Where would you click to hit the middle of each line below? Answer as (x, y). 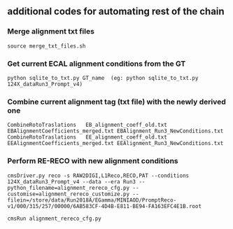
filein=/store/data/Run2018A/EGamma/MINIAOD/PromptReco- (92, 200)
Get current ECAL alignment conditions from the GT (97, 64)
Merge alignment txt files (51, 32)
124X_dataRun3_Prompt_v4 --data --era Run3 (72, 181)
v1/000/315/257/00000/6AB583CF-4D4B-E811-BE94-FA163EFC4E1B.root (104, 206)
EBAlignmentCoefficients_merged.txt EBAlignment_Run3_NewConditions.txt (115, 131)
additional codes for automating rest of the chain (116, 12)
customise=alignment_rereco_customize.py (69, 194)
